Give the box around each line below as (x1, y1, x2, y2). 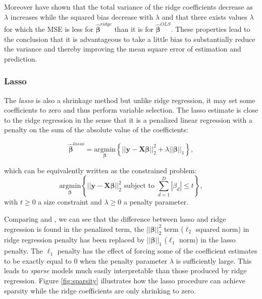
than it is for (114, 23, 153, 34)
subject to (124, 182, 154, 190)
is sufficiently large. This (176, 255, 252, 266)
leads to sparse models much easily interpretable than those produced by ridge (4, 265, 247, 276)
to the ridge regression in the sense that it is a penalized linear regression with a (4, 114, 252, 125)
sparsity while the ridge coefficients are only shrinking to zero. (4, 285, 196, 295)
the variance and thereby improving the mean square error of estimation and (4, 43, 241, 54)
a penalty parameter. (124, 196, 189, 207)
